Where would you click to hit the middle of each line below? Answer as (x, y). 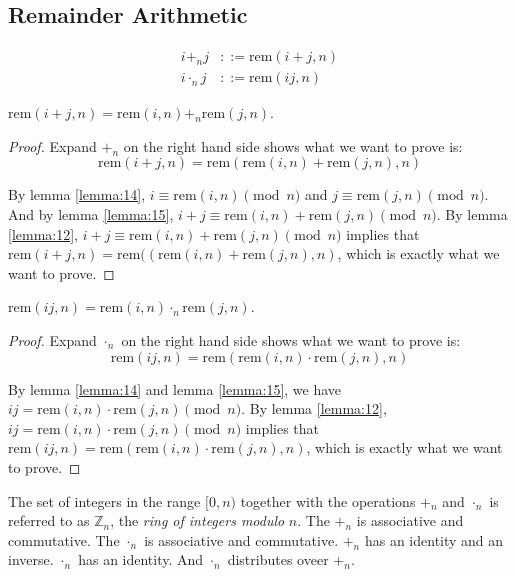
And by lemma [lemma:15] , (91, 214)
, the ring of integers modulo (197, 520)
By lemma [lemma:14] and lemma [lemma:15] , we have (175, 388)
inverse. (31, 559)
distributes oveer (278, 559)
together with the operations (328, 500)
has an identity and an (434, 539)
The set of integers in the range (104, 500)
